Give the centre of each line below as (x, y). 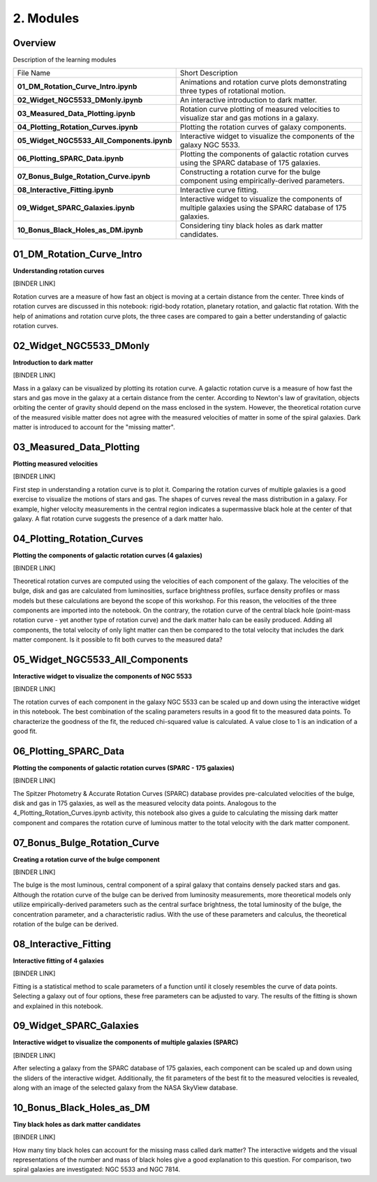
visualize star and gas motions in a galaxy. (249, 118)
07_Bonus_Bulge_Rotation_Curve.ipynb (84, 177)
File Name (34, 73)
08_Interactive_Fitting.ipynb (65, 190)
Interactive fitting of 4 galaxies (59, 961)
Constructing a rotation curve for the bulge (250, 172)
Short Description (209, 73)
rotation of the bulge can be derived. (66, 924)
